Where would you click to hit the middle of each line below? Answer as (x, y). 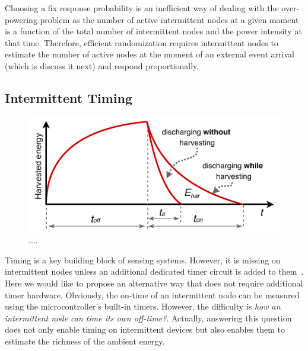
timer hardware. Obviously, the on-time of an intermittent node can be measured (152, 294)
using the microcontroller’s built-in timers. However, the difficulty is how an (143, 306)
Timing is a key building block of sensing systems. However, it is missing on (143, 260)
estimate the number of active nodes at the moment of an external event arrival (150, 54)
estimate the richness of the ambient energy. (85, 341)
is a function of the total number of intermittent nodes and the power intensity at (153, 31)
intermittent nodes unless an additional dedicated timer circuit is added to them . (154, 271)
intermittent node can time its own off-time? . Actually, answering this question (148, 318)
